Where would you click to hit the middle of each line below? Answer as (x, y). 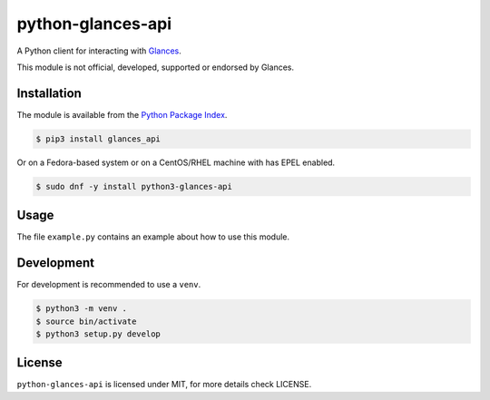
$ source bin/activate (86, 321)
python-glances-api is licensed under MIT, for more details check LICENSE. (164, 385)
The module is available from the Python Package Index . (122, 114)
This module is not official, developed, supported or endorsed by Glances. (156, 67)
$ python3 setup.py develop (98, 334)
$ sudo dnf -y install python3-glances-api (134, 186)
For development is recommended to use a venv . (109, 285)
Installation (49, 93)
